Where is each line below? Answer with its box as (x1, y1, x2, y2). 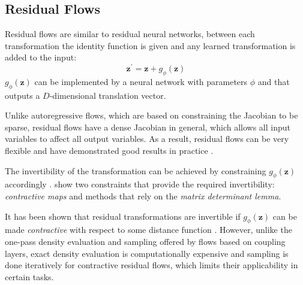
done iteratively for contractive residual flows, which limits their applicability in (5, 259, 298, 271)
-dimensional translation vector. (49, 89, 166, 101)
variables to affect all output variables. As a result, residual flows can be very (5, 132, 289, 145)
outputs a (5, 89, 40, 101)
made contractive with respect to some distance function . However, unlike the (5, 223, 292, 236)
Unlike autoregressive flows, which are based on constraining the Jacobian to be (5, 109, 298, 122)
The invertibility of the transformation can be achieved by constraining (5, 164, 266, 177)
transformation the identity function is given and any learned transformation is (5, 39, 296, 51)
